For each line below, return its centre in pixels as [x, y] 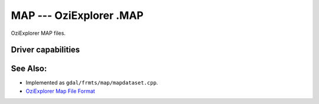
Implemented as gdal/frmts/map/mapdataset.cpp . [92, 83]
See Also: [29, 69]
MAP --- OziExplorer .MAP [77, 15]
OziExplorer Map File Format [61, 91]
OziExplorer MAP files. [38, 33]
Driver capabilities [45, 50]
